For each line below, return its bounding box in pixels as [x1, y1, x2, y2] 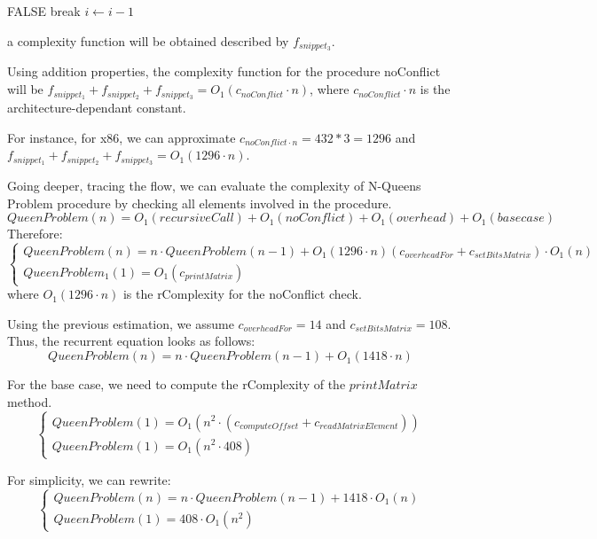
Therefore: [7, 224, 63, 243]
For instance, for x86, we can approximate [7, 128, 236, 146]
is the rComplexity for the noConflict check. [122, 285, 362, 303]
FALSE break [7, 2, 81, 20]
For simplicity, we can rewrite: [7, 470, 171, 488]
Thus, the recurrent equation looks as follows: [7, 332, 255, 350]
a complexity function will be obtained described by [7, 31, 289, 50]
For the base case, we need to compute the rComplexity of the [7, 375, 346, 394]
